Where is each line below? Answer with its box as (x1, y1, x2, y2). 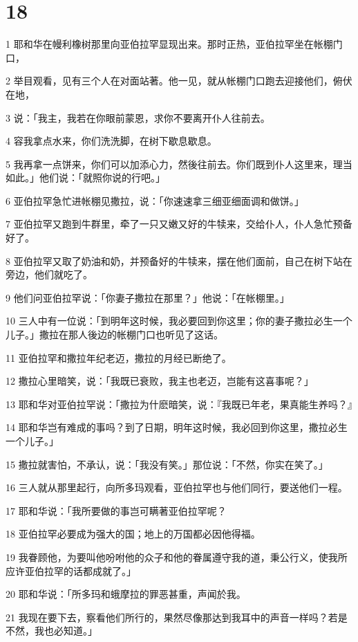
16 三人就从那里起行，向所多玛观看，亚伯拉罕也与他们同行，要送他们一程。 (6, 480, 348, 495)
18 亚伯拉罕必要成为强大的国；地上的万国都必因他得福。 (6, 526, 261, 541)
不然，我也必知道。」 (6, 623, 97, 638)
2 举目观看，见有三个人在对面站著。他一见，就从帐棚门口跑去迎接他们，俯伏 (6, 73, 352, 88)
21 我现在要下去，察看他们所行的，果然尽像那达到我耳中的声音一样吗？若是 (6, 609, 348, 624)
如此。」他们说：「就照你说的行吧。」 (6, 170, 165, 185)
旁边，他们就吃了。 (6, 267, 93, 282)
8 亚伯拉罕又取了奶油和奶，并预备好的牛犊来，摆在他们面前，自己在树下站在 (6, 253, 352, 268)
